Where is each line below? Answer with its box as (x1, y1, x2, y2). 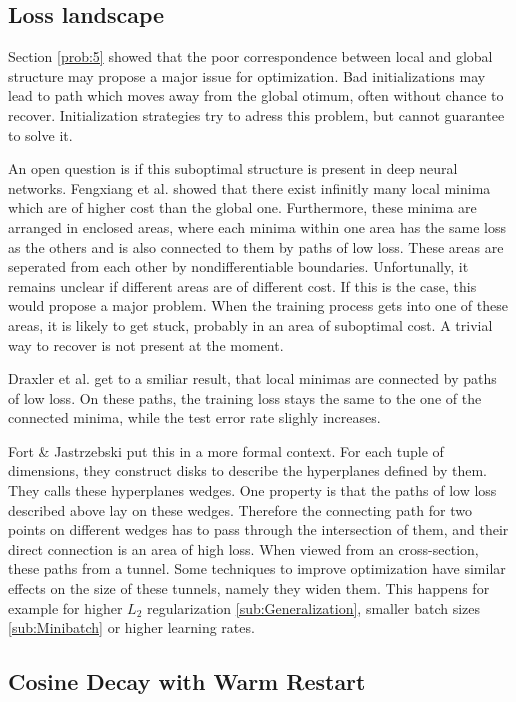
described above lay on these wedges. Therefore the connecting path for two (8, 499, 472, 520)
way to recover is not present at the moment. (8, 334, 284, 355)
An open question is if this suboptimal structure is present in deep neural (8, 158, 458, 179)
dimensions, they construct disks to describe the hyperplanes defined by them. (8, 460, 487, 481)
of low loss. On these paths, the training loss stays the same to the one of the (8, 387, 482, 408)
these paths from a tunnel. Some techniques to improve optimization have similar (8, 558, 506, 579)
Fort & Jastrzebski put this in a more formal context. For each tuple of (8, 440, 444, 461)
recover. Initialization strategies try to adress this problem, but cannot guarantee (8, 104, 505, 125)
